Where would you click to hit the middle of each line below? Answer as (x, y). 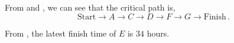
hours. (158, 33)
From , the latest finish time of (61, 33)
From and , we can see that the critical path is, (90, 7)
